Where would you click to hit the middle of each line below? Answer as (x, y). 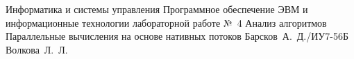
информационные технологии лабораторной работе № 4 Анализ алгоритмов (166, 22)
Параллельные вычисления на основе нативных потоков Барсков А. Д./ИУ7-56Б (177, 36)
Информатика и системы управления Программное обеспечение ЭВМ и (157, 9)
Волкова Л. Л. (37, 49)
